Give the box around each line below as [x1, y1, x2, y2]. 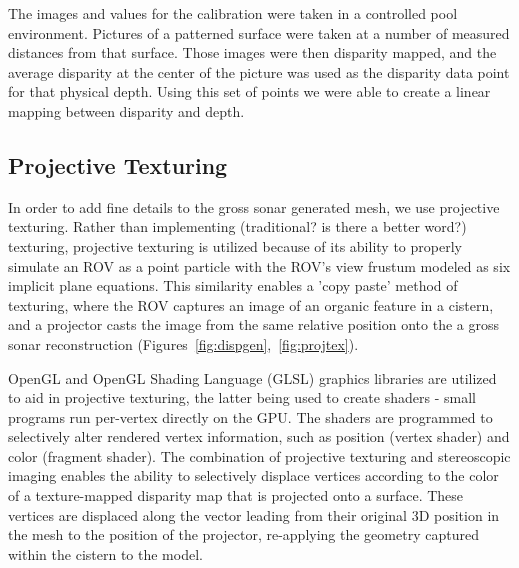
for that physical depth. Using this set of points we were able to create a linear [8, 81, 491, 102]
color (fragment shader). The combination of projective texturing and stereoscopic [8, 445, 511, 466]
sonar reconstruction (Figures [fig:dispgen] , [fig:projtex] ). [8, 333, 359, 354]
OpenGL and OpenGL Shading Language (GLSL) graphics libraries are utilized [8, 367, 497, 388]
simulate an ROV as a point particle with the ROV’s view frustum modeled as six [8, 255, 511, 276]
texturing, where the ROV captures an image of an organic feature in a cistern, [8, 294, 494, 315]
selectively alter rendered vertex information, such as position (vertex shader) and [8, 426, 510, 447]
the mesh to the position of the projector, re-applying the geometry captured [8, 524, 479, 545]
